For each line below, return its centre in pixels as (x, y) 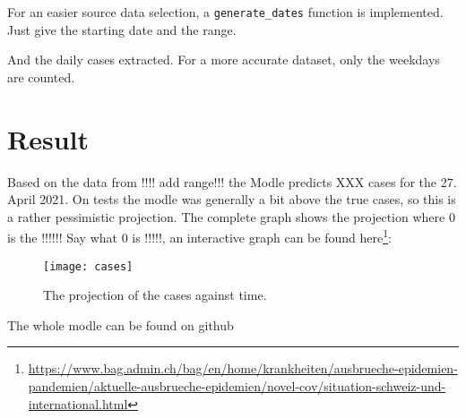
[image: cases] (88, 266)
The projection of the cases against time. (155, 295)
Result (48, 138)
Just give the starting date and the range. (122, 29)
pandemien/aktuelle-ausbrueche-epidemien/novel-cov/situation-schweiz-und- (237, 386)
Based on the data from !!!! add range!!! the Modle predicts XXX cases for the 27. (232, 181)
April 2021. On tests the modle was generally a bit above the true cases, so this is (232, 199)
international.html (78, 403)
